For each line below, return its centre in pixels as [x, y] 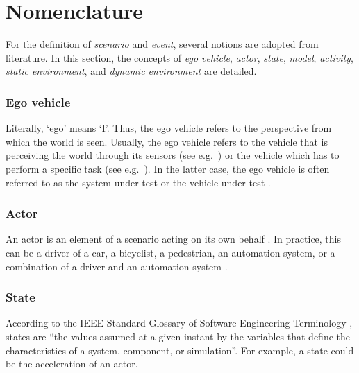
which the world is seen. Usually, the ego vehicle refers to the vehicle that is [167, 141]
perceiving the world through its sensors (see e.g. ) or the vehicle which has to [173, 155]
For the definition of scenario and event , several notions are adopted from [162, 44]
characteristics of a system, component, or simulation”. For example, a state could [180, 350]
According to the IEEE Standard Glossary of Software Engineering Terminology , [179, 323]
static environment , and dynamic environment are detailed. [131, 71]
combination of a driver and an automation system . [117, 266]
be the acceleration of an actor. [72, 364]
